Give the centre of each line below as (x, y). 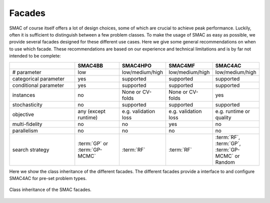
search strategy (31, 149)
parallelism (25, 130)
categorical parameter (38, 78)
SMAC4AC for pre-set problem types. (48, 178)
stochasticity (27, 104)
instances (24, 95)
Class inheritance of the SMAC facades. (50, 189)
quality (223, 117)
